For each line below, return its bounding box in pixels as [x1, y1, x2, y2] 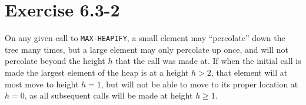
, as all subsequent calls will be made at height [24, 89, 193, 101]
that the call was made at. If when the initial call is [115, 55, 301, 67]
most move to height [5, 77, 79, 90]
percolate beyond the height [5, 55, 105, 67]
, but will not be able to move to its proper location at [101, 77, 298, 90]
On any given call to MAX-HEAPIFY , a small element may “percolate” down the [5, 32, 285, 44]
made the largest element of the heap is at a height [5, 66, 189, 78]
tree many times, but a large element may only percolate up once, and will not [5, 43, 288, 55]
